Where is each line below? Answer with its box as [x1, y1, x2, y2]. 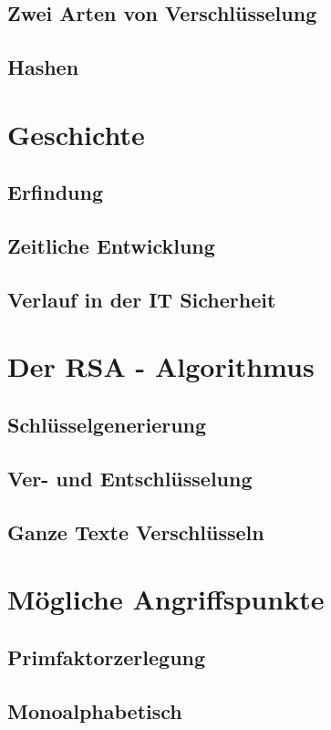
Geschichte [7, 115, 145, 152]
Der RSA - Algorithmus [7, 348, 315, 385]
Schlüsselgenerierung [7, 411, 207, 439]
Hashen [7, 53, 79, 81]
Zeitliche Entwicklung [7, 232, 215, 260]
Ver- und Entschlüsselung [7, 464, 253, 492]
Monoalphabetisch [7, 696, 182, 725]
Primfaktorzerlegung [7, 642, 206, 671]
